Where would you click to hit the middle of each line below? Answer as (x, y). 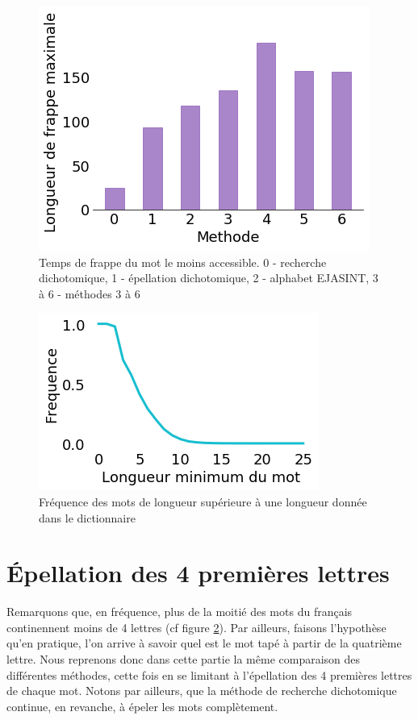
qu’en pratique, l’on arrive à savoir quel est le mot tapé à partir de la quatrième (204, 643)
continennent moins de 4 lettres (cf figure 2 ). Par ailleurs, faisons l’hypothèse (196, 627)
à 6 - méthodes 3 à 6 (90, 293)
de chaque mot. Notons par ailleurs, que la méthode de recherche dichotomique (202, 691)
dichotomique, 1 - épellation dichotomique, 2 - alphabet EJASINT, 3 (209, 278)
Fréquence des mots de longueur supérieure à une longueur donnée (203, 501)
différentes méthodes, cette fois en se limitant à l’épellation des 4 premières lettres (209, 674)
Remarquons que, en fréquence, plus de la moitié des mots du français (180, 612)
